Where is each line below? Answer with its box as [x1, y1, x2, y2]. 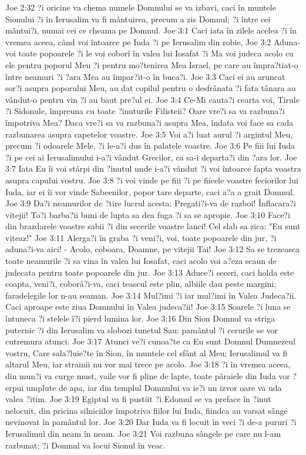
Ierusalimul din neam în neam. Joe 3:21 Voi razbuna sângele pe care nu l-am [5, 427, 281, 439]
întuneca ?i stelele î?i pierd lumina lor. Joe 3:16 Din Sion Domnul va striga [5, 312, 275, 324]
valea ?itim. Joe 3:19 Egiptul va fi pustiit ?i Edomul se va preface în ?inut [5, 393, 271, 405]
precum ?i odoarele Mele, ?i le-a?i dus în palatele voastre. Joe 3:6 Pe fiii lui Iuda [5, 139, 295, 152]
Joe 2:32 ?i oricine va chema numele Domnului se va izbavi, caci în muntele [5, 1, 276, 13]
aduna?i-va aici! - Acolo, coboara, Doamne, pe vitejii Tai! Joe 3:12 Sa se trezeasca [5, 243, 300, 255]
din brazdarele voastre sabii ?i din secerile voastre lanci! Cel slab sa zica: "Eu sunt [5, 220, 301, 232]
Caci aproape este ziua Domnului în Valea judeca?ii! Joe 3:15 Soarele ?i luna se [5, 300, 291, 313]
